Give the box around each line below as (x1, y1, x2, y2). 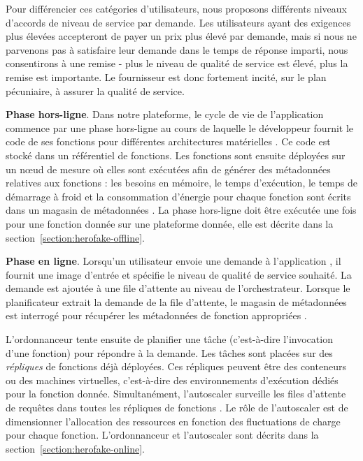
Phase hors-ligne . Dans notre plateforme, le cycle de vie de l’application (6, 107, 324, 122)
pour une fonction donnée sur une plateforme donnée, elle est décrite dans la (6, 216, 334, 230)
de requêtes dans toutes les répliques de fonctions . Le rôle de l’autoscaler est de (6, 400, 348, 415)
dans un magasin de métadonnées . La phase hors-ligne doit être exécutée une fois (6, 203, 357, 217)
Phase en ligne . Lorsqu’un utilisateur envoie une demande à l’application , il (6, 254, 341, 268)
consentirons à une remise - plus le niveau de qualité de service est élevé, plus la (6, 56, 348, 71)
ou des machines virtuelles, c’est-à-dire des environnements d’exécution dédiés (6, 372, 339, 387)
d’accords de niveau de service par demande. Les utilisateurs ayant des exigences (6, 15, 351, 29)
